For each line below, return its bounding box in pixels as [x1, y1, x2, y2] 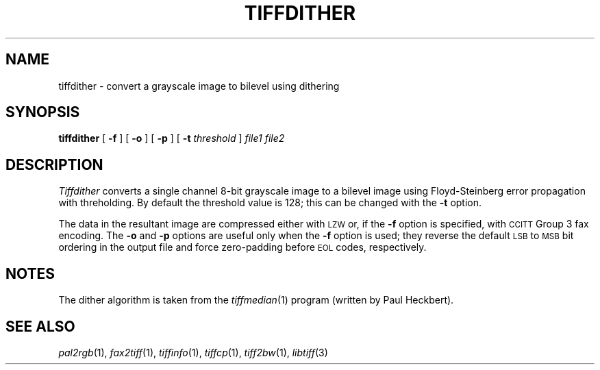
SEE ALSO [5, 317, 75, 335]
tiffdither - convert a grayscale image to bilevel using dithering [58, 79, 340, 92]
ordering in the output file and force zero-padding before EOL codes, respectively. [58, 241, 427, 254]
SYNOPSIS [5, 103, 80, 121]
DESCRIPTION [5, 156, 103, 173]
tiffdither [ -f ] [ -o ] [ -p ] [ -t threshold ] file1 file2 [58, 132, 285, 145]
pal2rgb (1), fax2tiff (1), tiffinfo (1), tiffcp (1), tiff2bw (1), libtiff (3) [58, 346, 328, 358]
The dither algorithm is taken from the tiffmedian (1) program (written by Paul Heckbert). [58, 294, 454, 306]
